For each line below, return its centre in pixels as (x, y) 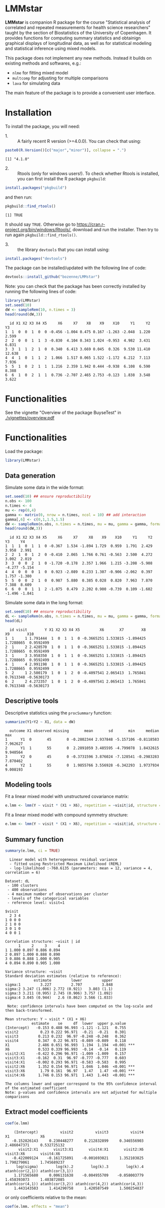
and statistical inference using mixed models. (51, 48)
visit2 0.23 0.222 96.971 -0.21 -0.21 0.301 (66, 1032)
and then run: (19, 197)
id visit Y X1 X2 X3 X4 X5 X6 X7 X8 (78, 630)
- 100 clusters (23, 885)
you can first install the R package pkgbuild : (62, 178)
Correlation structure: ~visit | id (42, 941)
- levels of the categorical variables (48, 898)
